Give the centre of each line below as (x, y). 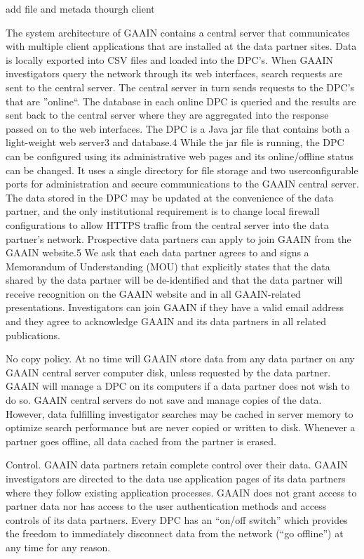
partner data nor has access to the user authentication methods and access (166, 506)
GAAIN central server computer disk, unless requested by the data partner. (168, 372)
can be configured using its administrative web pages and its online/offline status (180, 156)
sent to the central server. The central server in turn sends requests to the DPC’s (180, 87)
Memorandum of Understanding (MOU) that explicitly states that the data (168, 266)
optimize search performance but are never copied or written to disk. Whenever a (181, 427)
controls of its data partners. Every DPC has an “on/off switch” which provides (177, 519)
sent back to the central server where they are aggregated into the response (167, 115)
